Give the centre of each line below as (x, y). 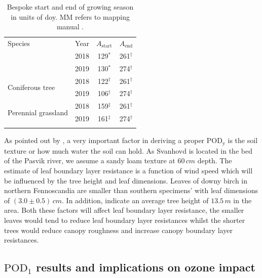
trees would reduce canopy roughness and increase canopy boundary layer (118, 230)
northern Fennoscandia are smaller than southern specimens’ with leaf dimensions (131, 190)
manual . (70, 27)
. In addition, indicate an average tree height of (135, 200)
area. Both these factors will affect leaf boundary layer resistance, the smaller (124, 210)
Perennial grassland (38, 112)
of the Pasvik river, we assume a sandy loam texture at (90, 160)
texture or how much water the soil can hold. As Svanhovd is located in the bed (128, 150)
